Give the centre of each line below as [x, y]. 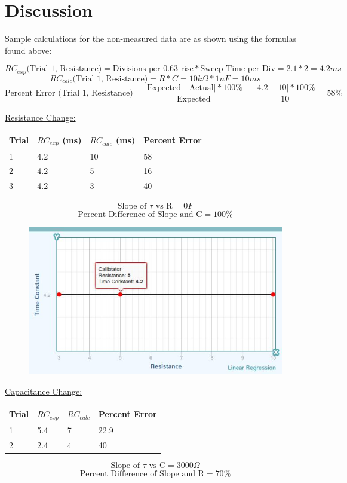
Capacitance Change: [44, 391]
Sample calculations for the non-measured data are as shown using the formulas [151, 39]
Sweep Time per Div [238, 69]
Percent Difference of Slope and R [142, 474]
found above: [28, 50]
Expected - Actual [180, 88]
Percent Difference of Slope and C [140, 215]
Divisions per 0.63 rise [153, 69]
